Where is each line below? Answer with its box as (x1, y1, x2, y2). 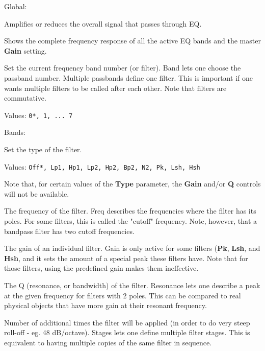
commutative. (4, 92, 46, 103)
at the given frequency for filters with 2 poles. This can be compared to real (4, 290, 241, 300)
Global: (4, 1, 27, 11)
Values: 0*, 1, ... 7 (4, 109, 73, 120)
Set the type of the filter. (4, 144, 82, 154)
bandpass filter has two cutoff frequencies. (4, 225, 135, 236)
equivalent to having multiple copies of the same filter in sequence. (4, 337, 212, 347)
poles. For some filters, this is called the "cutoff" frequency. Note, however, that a (4, 216, 257, 226)
